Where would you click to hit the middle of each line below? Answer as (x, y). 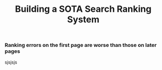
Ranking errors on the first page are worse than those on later (81, 45)
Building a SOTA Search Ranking (83, 9)
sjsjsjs (11, 62)
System (83, 19)
